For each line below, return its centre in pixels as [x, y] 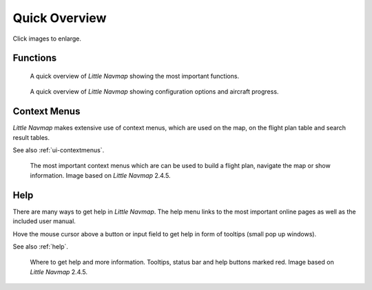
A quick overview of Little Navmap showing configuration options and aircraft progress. [154, 92]
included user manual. [44, 221]
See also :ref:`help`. [41, 246]
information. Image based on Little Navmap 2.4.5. [100, 175]
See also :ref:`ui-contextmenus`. [59, 150]
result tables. [31, 137]
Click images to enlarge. [47, 39]
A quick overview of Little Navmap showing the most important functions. [135, 76]
